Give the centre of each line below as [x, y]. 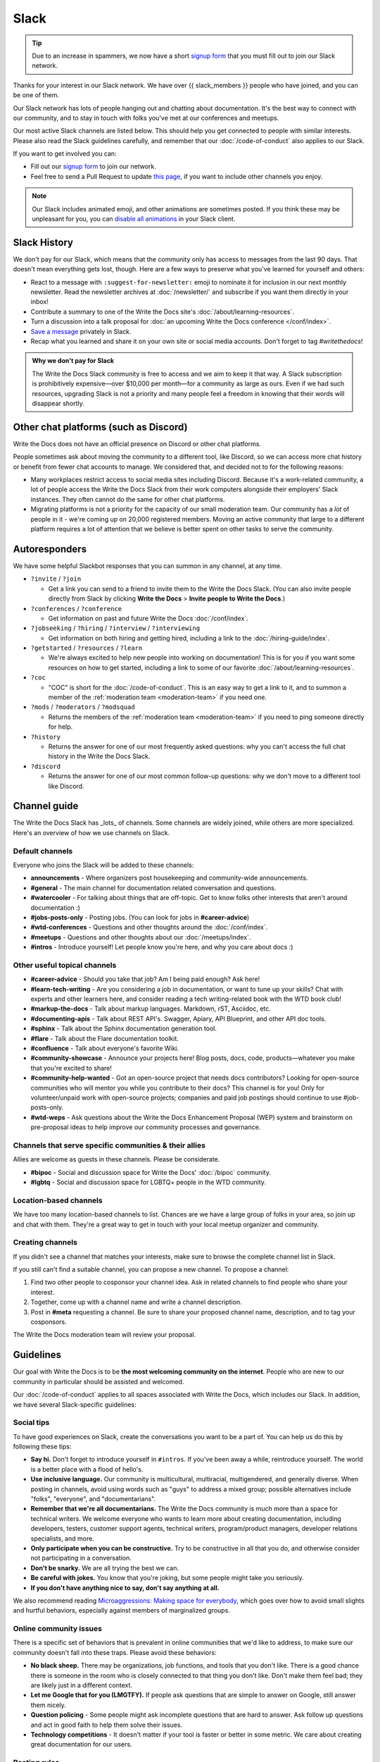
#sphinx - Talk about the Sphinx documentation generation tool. [124, 1028]
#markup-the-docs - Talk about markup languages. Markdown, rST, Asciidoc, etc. [151, 1009]
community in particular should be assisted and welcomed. [99, 1381]
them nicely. [48, 1705]
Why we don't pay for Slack [73, 361]
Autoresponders [50, 549]
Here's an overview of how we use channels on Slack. [91, 832]
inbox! [39, 302]
